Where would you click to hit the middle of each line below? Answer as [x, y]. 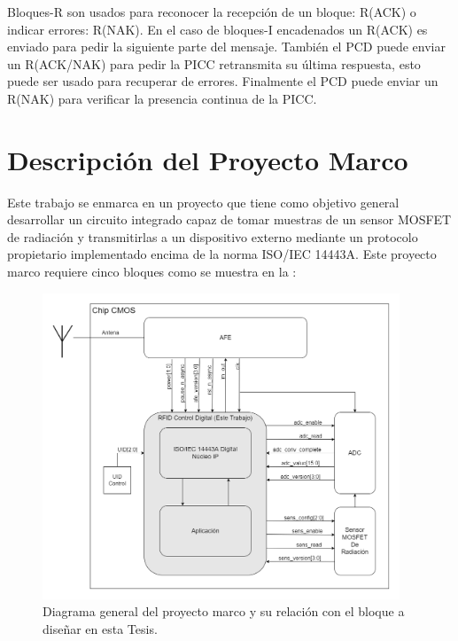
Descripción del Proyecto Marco [208, 159]
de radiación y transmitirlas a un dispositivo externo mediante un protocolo [213, 236]
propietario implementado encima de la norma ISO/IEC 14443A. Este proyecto [222, 254]
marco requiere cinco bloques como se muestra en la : [152, 272]
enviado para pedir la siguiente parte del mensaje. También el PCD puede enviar [226, 47]
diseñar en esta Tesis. [100, 628]
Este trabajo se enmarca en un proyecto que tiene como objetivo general [203, 202]
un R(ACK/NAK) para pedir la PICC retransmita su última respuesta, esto [214, 63]
